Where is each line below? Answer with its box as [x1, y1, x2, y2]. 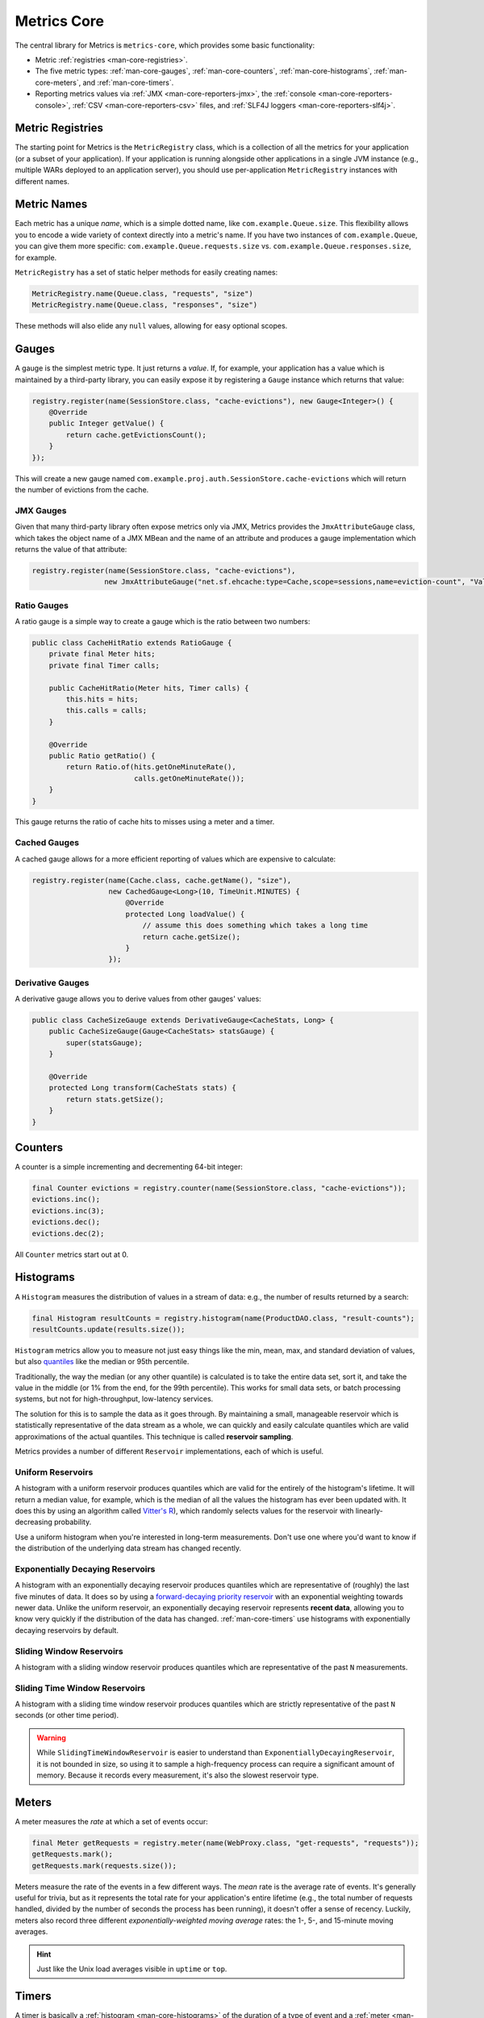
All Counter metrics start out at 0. [15, 1250, 129, 1259]
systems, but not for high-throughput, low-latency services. [15, 1394, 214, 1404]
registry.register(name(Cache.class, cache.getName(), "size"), [31, 876, 292, 885]
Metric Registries [15, 121, 104, 135]
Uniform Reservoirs [15, 1466, 94, 1477]
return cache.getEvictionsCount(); [65, 430, 207, 439]
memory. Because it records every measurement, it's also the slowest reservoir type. [36, 1770, 319, 1780]
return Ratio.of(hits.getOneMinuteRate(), [65, 763, 237, 772]
